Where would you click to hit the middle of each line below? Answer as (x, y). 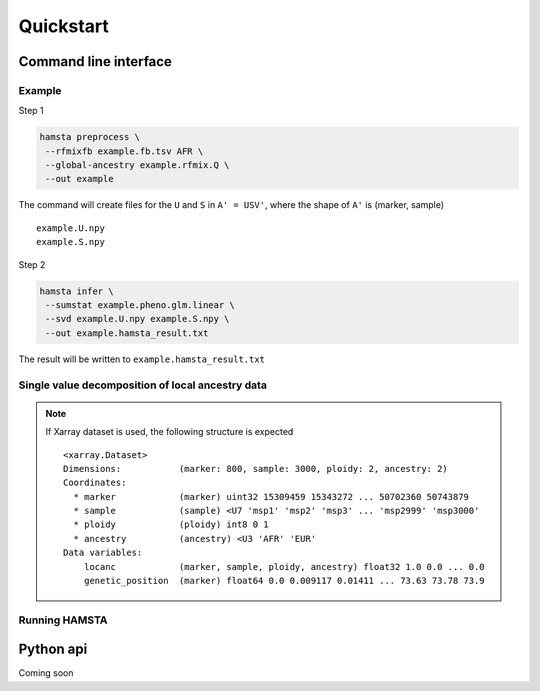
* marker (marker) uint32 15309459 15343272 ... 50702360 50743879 (271, 496)
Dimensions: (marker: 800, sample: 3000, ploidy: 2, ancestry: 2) (256, 468)
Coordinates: (95, 483)
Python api (53, 649)
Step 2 (32, 264)
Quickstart (64, 26)
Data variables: (103, 553)
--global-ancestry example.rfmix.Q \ (137, 165)
